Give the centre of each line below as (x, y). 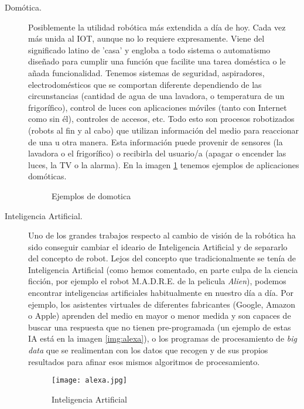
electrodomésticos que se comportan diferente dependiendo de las (145, 84)
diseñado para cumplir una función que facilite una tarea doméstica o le (157, 61)
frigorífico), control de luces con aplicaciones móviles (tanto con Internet (158, 107)
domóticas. (47, 176)
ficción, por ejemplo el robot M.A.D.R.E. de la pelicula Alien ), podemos (157, 281)
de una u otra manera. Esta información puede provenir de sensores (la (156, 142)
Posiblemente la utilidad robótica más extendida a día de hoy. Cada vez (157, 27)
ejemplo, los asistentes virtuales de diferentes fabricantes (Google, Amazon (162, 304)
